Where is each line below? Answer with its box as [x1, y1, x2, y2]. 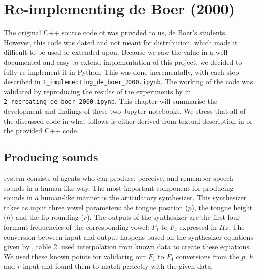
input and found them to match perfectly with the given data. [23, 261, 213, 271]
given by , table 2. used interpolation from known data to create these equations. [4, 241, 251, 252]
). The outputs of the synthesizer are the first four [87, 212, 240, 222]
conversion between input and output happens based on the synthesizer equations [4, 231, 253, 242]
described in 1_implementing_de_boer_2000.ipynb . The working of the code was [4, 76, 253, 87]
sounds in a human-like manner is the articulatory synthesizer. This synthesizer [4, 192, 247, 203]
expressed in [179, 221, 217, 232]
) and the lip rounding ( [10, 212, 84, 222]
